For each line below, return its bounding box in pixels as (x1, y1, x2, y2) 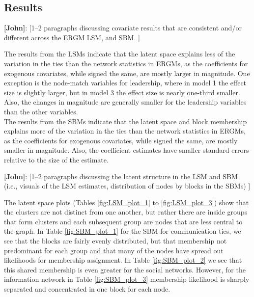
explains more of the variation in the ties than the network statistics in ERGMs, (4, 126, 246, 136)
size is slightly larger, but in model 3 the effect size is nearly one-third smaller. (4, 87, 240, 97)
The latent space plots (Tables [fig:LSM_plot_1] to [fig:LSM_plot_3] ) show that (4, 197, 249, 207)
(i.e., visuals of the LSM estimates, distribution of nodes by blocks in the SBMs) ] (4, 181, 251, 191)
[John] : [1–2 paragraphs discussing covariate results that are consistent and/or (4, 23, 242, 33)
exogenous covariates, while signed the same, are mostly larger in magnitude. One (4, 68, 250, 78)
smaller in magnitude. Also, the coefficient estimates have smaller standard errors (4, 145, 249, 155)
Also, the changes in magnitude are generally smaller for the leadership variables (4, 97, 247, 107)
